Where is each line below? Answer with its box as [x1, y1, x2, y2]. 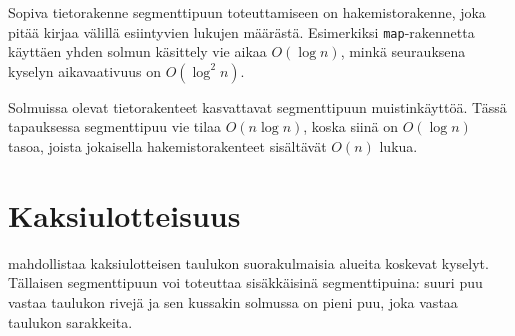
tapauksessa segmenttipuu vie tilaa [8, 116, 222, 137]
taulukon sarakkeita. [8, 311, 133, 332]
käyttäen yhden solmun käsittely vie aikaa [8, 41, 267, 62]
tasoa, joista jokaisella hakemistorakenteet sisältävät [8, 136, 327, 157]
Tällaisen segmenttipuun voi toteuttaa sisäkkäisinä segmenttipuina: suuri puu [8, 272, 483, 293]
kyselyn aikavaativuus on [8, 60, 162, 81]
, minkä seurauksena [340, 41, 466, 62]
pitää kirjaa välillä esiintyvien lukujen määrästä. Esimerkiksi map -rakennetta [8, 21, 475, 42]
